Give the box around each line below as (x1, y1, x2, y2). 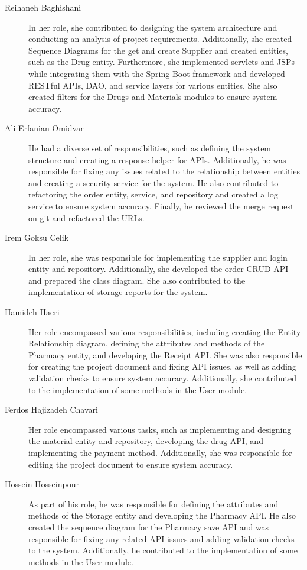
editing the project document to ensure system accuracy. (28, 458, 233, 470)
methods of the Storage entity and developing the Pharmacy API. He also (28, 509, 296, 522)
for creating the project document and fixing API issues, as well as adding (28, 360, 296, 373)
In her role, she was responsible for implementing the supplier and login (28, 251, 288, 263)
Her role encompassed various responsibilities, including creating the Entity (28, 325, 301, 338)
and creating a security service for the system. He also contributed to (28, 176, 279, 189)
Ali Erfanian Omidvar (5, 122, 84, 134)
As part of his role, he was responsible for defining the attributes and (28, 497, 279, 510)
